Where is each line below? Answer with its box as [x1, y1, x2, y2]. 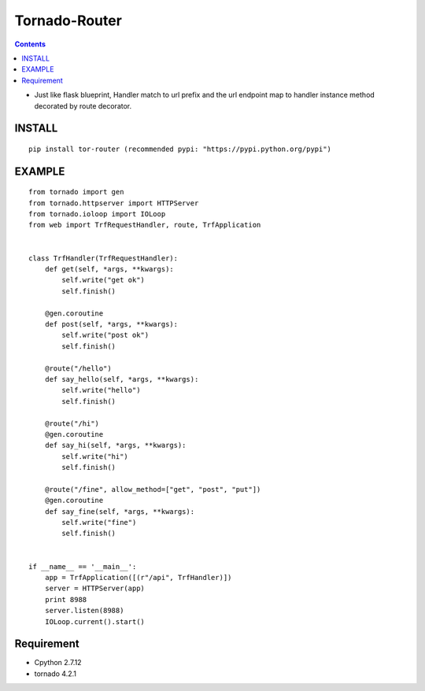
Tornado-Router [14, 12, 122, 29]
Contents [14, 39, 46, 49]
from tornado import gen [28, 187, 124, 197]
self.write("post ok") [61, 331, 150, 340]
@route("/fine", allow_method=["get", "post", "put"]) [44, 485, 261, 493]
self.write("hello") [61, 386, 141, 395]
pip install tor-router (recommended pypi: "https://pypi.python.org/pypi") [28, 144, 332, 153]
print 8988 [44, 595, 87, 604]
